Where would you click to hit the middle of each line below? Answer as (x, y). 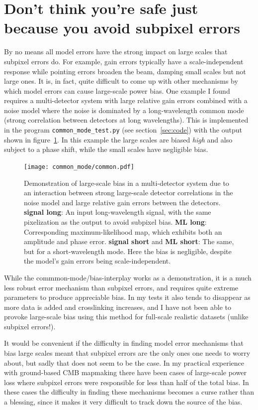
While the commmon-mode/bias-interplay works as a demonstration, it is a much (128, 277)
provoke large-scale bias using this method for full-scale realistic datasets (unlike (126, 317)
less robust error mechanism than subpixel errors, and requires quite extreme (121, 287)
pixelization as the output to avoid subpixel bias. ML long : (115, 221)
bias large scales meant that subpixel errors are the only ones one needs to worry (127, 353)
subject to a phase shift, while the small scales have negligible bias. (106, 149)
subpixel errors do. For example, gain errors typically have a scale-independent (124, 61)
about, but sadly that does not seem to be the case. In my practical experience (124, 362)
